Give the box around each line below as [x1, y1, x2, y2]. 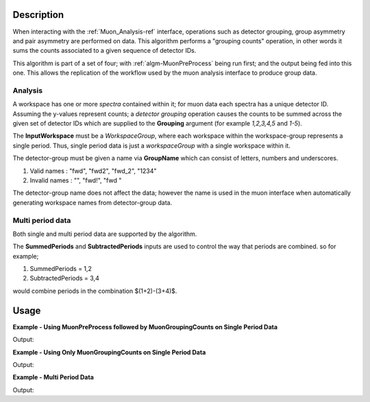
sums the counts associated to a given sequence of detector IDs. [12, 47, 197, 55]
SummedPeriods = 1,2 [29, 265, 92, 273]
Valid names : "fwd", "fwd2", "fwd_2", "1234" [29, 167, 157, 175]
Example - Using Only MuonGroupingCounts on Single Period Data [12, 348, 206, 356]
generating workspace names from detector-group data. [12, 198, 173, 206]
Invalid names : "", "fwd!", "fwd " [29, 176, 122, 185]
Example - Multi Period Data [12, 373, 94, 381]
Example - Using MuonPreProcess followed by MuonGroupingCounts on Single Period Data [12, 322, 277, 331]
